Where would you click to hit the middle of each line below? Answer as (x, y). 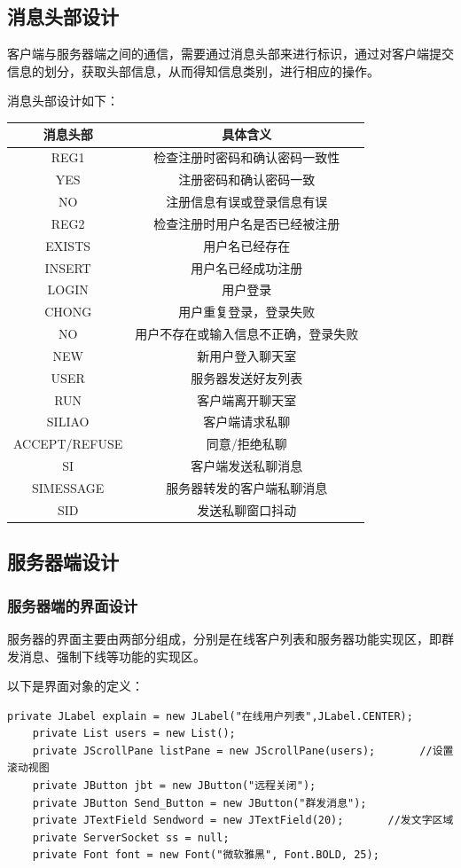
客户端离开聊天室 (247, 399)
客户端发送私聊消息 (247, 466)
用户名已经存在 (247, 245)
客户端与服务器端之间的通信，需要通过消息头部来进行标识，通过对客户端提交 (230, 54)
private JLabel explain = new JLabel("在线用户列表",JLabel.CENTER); (210, 716)
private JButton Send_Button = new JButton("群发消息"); (199, 803)
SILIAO (68, 422)
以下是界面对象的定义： (75, 686)
